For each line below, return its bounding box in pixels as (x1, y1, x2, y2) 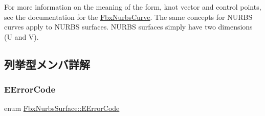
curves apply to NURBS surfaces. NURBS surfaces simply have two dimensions (4, 21, 253, 32)
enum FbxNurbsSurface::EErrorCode (4, 103, 120, 113)
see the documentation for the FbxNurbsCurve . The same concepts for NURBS (4, 11, 253, 22)
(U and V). (4, 31, 39, 42)
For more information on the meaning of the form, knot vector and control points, (4, 2, 261, 12)
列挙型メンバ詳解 (4, 56, 90, 72)
